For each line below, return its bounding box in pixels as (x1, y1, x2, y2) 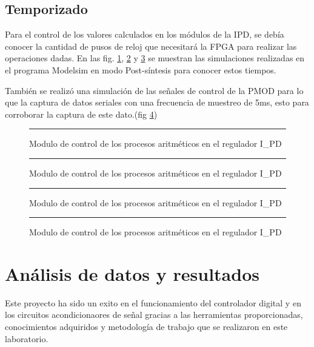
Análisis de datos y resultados (5, 261, 259, 286)
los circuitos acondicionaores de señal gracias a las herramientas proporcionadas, (5, 308, 303, 321)
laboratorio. (5, 332, 48, 345)
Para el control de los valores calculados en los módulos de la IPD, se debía (5, 28, 284, 41)
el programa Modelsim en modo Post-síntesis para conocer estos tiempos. (5, 63, 276, 76)
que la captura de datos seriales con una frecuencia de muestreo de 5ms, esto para (5, 96, 309, 109)
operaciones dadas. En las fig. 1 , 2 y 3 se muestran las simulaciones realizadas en (5, 52, 305, 64)
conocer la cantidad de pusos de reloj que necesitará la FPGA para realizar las (5, 39, 297, 52)
